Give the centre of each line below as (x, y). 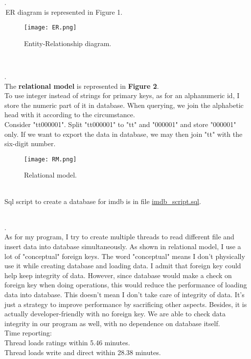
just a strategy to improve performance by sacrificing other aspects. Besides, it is (126, 304)
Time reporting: (28, 333)
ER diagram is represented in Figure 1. (64, 12)
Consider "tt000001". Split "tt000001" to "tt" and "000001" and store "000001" (120, 124)
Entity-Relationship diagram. (68, 43)
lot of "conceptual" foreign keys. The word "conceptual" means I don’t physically (125, 256)
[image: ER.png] (50, 28)
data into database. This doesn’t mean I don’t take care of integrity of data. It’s (125, 294)
